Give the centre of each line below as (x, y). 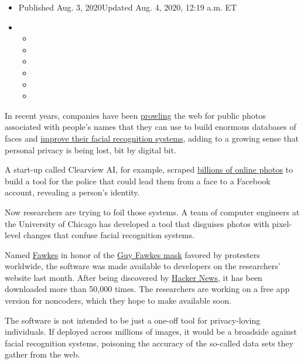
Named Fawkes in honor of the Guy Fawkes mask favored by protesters (132, 254)
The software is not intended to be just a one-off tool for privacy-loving (133, 320)
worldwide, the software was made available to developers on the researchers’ (143, 266)
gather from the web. (42, 354)
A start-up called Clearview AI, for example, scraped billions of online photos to (149, 169)
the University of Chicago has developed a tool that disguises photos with (137, 223)
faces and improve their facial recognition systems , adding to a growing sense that (152, 138)
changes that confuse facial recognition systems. (109, 235)
